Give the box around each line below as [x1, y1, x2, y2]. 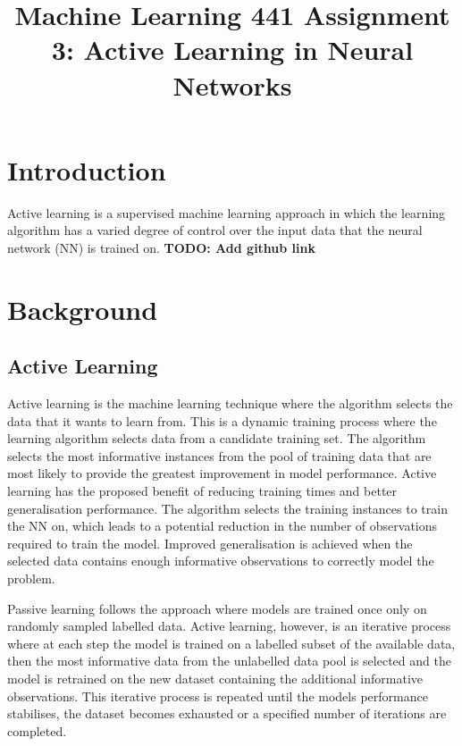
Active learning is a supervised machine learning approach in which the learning [7, 203, 446, 222]
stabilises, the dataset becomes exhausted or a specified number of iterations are [7, 704, 447, 723]
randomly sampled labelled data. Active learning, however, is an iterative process [7, 616, 451, 635]
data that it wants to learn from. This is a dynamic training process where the [7, 411, 437, 430]
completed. [7, 721, 67, 740]
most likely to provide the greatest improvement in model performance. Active [7, 464, 437, 482]
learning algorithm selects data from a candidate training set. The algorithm [7, 429, 426, 448]
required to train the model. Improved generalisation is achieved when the [7, 533, 413, 552]
